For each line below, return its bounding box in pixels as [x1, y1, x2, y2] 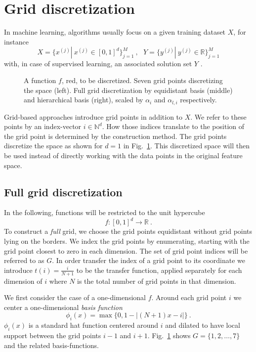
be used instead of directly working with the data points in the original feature [4, 150, 243, 160]
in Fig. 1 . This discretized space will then [123, 140, 250, 151]
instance [4, 36, 29, 46]
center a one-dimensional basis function [4, 302, 123, 312]
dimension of [4, 275, 43, 286]
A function [24, 75, 56, 85]
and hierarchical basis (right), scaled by [24, 94, 143, 105]
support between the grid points [4, 330, 101, 340]
